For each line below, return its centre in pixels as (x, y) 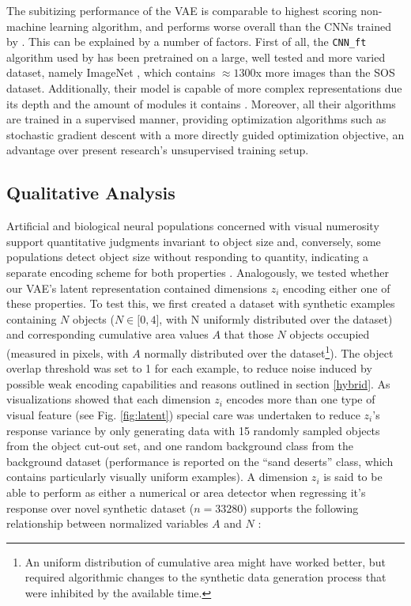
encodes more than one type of (301, 399)
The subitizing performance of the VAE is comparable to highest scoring (182, 10)
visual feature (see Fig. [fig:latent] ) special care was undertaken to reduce (183, 414)
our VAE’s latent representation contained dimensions (137, 288)
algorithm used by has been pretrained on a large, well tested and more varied (196, 57)
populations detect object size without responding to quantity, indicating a (188, 257)
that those (249, 334)
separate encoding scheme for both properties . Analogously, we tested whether (198, 272)
